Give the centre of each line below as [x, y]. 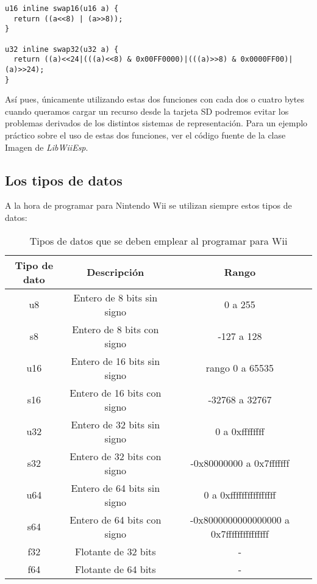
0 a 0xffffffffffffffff [240, 495]
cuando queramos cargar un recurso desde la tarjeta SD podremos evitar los [147, 111]
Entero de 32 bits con [116, 456]
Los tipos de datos [64, 180]
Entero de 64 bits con [116, 519]
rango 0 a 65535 [240, 368]
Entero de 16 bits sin [116, 361]
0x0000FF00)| [267, 59]
